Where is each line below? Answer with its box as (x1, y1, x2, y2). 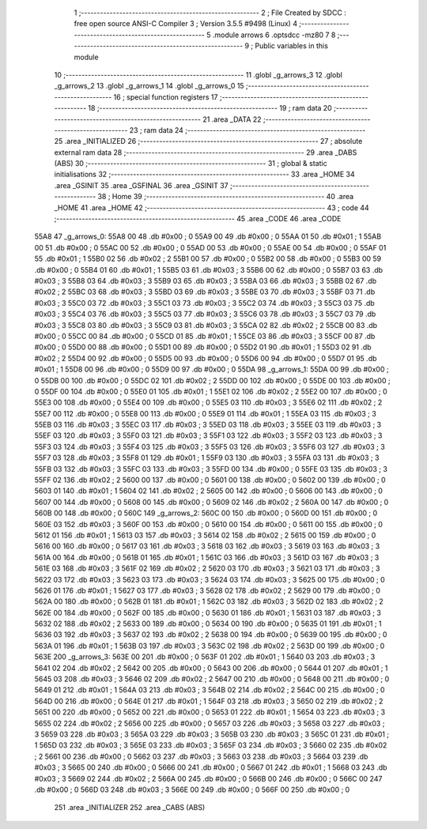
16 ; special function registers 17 (113, 92, 218, 102)
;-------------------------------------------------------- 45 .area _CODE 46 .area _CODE (54, 214, 342, 224)
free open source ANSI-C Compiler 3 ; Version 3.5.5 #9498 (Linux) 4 (74, 19, 298, 28)
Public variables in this (255, 41, 328, 51)
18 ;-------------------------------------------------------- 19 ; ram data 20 (88, 104, 332, 113)
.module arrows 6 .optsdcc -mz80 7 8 (212, 30, 336, 40)
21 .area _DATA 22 (202, 115, 262, 124)
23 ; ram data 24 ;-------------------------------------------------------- (129, 125, 366, 134)
